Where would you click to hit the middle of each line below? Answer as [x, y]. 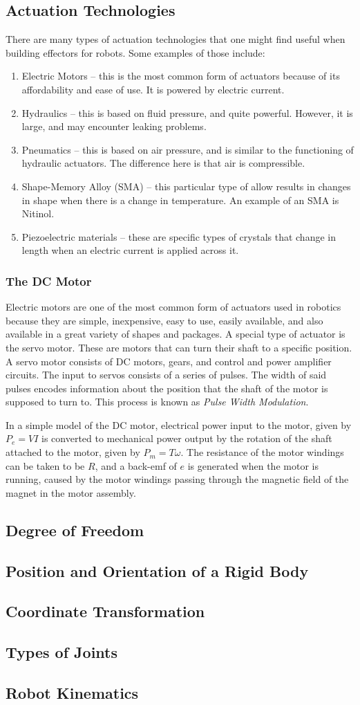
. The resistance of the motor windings [262, 452]
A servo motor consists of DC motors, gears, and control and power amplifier [169, 361]
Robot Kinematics [72, 692]
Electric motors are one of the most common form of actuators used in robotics [173, 307]
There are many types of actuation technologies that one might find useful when [176, 39]
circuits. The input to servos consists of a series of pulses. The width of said [166, 375]
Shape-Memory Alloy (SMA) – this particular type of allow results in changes [186, 186]
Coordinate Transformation [105, 611]
